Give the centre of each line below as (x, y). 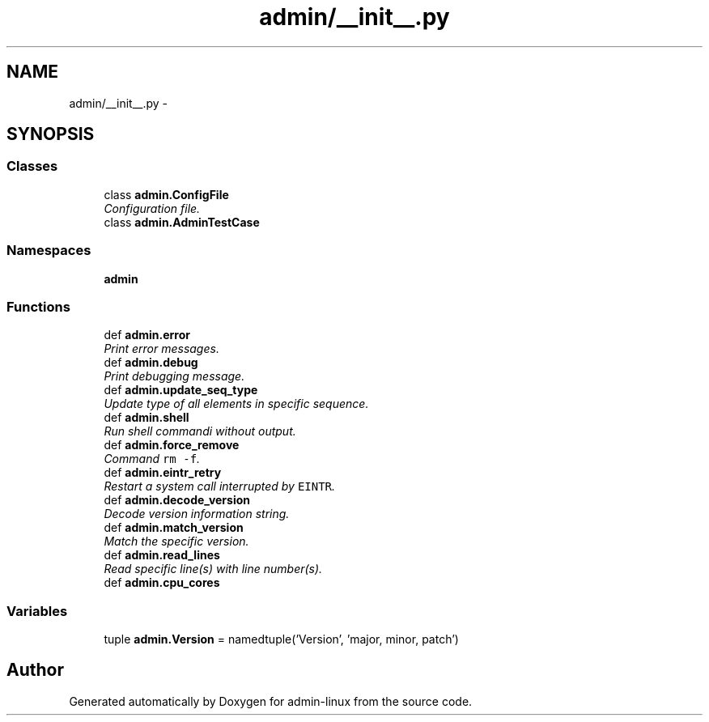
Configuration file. (152, 208)
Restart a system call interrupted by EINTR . (220, 486)
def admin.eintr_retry (163, 473)
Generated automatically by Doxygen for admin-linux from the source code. (271, 701)
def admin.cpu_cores (162, 583)
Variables (37, 611)
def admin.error (147, 335)
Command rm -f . (152, 459)
